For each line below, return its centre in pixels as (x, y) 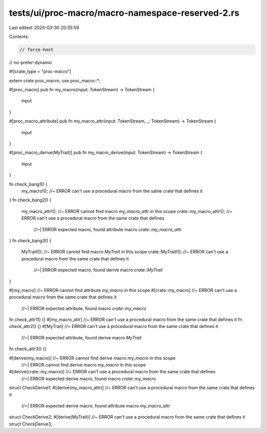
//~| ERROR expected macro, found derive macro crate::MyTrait (98, 270)
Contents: (19, 36)
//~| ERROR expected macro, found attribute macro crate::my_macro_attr (108, 229)
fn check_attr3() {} (28, 349)
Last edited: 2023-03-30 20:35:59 (44, 28)
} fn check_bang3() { (30, 240)
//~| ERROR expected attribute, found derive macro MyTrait (82, 337)
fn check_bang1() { (28, 184)
